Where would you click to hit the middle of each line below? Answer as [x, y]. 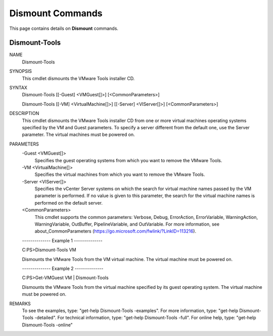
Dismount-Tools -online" [47, 325]
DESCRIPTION [24, 114]
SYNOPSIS [21, 71]
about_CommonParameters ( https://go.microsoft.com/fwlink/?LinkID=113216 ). [116, 231]
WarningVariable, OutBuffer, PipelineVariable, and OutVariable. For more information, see [127, 224]
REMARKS [20, 304]
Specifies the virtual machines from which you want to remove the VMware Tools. [120, 174]
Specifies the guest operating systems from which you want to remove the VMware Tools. [128, 160]
